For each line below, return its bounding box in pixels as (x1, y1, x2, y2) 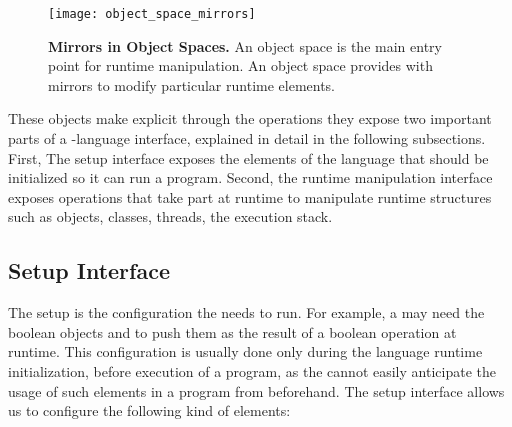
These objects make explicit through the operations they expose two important (8, 108, 492, 129)
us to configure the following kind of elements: (8, 400, 291, 421)
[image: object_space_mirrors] (48, 7, 256, 21)
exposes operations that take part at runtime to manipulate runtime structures (8, 186, 492, 207)
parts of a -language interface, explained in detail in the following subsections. (8, 128, 486, 149)
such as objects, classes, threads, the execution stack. (8, 206, 333, 227)
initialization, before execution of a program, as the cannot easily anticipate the (8, 360, 496, 381)
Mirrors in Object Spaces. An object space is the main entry (48, 35, 442, 56)
